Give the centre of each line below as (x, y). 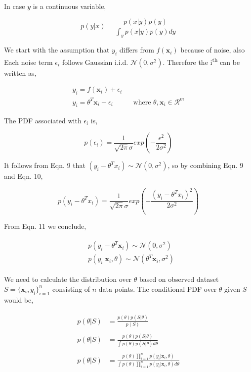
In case (15, 6)
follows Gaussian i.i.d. (95, 62)
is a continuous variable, (69, 6)
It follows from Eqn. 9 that (45, 165)
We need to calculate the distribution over (68, 279)
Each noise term (28, 62)
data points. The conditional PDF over (158, 289)
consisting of (71, 289)
